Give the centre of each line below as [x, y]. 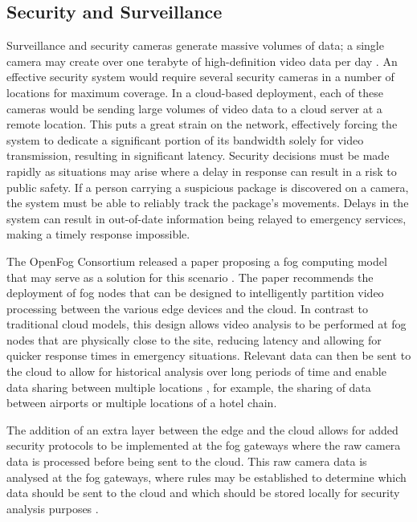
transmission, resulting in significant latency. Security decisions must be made [198, 155]
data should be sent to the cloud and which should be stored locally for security [203, 493]
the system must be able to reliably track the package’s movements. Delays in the [208, 203]
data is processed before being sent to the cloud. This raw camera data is [187, 461]
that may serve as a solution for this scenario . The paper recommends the [190, 277]
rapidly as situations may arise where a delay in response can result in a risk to [202, 171]
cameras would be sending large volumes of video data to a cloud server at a [194, 108]
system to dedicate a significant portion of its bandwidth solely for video [185, 139]
